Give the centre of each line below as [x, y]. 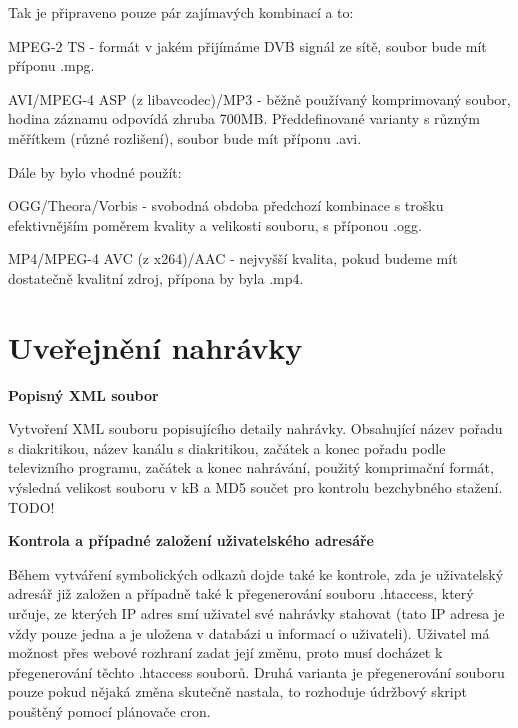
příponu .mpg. [51, 65]
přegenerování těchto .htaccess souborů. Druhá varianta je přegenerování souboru [256, 671]
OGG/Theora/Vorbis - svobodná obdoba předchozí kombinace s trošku [226, 205]
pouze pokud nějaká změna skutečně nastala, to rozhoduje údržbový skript [237, 691]
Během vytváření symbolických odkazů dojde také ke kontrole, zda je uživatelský [256, 573]
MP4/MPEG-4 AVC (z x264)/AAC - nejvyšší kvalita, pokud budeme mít [233, 258]
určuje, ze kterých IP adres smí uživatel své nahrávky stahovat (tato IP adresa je [256, 613]
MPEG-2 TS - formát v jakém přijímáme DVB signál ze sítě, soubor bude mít [247, 45]
